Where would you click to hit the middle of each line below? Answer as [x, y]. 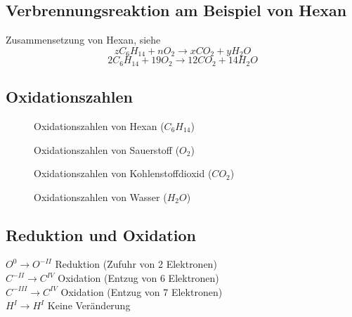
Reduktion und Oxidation [101, 234]
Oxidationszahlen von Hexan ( [99, 125]
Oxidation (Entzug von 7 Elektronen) [142, 291]
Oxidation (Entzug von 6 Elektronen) [138, 278]
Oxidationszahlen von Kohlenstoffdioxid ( [123, 173]
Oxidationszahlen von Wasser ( [100, 196]
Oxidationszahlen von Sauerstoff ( [107, 149]
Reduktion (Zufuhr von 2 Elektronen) [136, 264]
